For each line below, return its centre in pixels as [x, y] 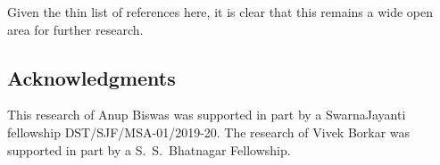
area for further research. [75, 29]
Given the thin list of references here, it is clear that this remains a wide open [220, 12]
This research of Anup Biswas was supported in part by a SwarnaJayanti [207, 115]
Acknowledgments [91, 77]
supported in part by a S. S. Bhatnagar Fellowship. [149, 149]
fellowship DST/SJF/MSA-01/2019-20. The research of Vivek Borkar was [209, 132]
